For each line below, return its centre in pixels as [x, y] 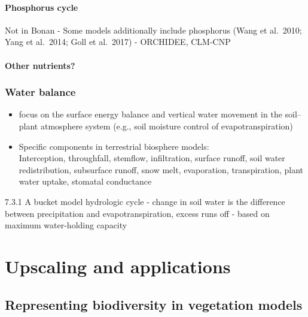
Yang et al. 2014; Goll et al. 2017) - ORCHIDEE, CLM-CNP [118, 42]
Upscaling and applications [118, 266]
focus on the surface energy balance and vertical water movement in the [150, 114]
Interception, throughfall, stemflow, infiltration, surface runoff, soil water [152, 158]
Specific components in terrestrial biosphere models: [114, 146]
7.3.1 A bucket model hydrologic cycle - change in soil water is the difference [145, 201]
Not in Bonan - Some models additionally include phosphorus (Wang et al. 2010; [153, 30]
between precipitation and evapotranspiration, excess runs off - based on [137, 213]
